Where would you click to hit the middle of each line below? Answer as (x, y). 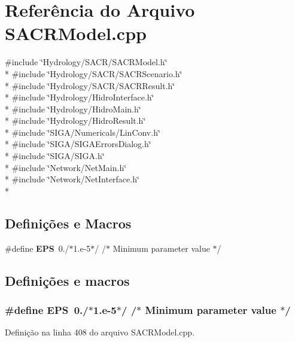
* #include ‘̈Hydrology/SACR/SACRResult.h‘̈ (90, 85)
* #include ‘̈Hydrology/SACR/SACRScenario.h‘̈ (94, 73)
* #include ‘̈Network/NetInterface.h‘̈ (72, 179)
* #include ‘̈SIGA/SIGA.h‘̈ (55, 156)
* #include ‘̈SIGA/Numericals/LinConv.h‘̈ (83, 132)
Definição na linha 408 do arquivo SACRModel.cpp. (100, 332)
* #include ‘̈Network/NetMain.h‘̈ (66, 167)
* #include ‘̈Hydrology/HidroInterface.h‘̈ (80, 97)
